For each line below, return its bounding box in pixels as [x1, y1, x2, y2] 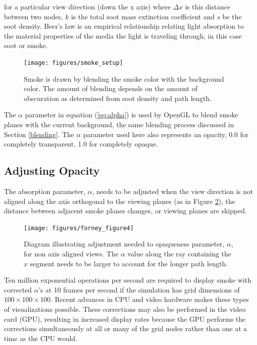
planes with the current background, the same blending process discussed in [4, 119, 234, 129]
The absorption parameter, [4, 186, 86, 196]
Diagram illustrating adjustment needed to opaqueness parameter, [24, 239, 225, 249]
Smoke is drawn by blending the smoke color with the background [24, 73, 224, 84]
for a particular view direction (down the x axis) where [4, 1, 171, 11]
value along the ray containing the [127, 248, 231, 259]
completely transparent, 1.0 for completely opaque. [4, 139, 158, 149]
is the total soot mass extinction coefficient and [71, 11, 215, 21]
